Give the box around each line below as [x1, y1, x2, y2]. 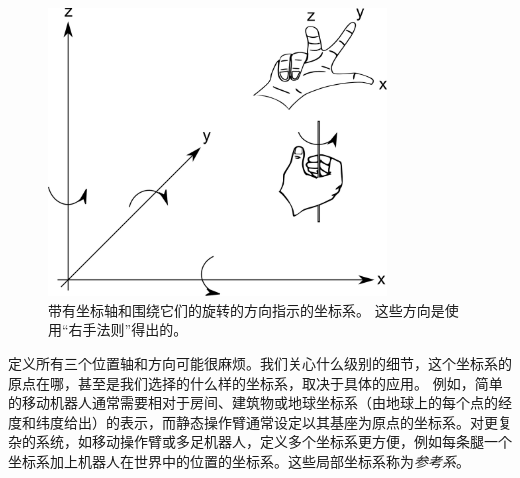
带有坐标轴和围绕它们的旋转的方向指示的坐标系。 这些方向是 [48, 299, 445, 320]
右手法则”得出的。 [68, 319, 188, 340]
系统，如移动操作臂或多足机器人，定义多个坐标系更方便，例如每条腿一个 [35, 431, 512, 452]
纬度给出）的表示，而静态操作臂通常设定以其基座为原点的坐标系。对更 [35, 411, 498, 432]
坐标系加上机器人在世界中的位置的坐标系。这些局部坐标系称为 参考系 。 [8, 450, 470, 471]
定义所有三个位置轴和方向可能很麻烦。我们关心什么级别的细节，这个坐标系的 [8, 352, 512, 373]
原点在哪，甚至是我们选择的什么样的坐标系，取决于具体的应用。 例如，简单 [8, 372, 503, 393]
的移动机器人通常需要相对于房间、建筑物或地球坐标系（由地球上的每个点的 [8, 392, 498, 413]
